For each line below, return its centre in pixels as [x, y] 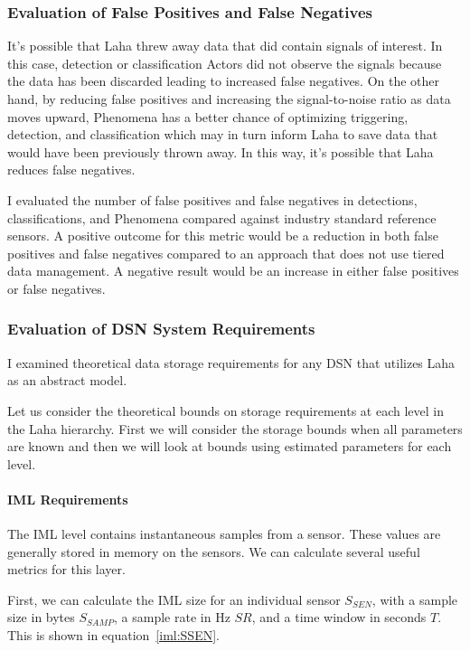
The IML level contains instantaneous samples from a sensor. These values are [224, 534]
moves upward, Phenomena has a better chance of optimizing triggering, [208, 116]
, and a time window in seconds [339, 617]
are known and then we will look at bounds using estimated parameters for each [230, 446]
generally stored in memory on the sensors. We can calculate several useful [214, 551]
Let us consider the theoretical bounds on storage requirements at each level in [226, 410]
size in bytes [41, 617]
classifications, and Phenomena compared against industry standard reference [222, 217]
